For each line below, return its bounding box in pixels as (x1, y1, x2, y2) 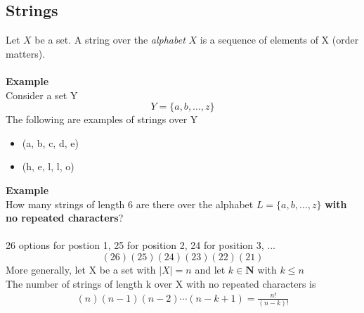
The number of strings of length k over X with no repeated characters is (6, 276, 316, 290)
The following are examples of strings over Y (6, 112, 198, 127)
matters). (6, 46, 46, 60)
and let (195, 262, 226, 276)
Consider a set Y (6, 87, 78, 102)
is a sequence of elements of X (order (200, 32, 359, 47)
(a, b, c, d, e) (22, 135, 79, 150)
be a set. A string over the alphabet (34, 32, 186, 47)
